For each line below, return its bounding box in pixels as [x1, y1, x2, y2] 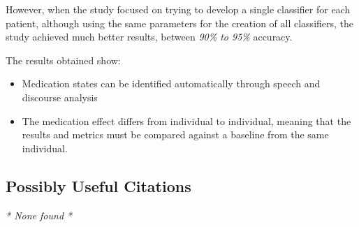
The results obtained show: [6, 52, 121, 67]
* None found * [6, 207, 73, 222]
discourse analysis [22, 89, 98, 104]
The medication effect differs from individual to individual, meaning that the [22, 113, 351, 128]
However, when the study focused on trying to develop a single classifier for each [6, 2, 351, 16]
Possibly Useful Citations [6, 175, 191, 196]
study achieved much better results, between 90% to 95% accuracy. [6, 29, 293, 44]
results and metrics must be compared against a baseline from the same [22, 127, 329, 142]
